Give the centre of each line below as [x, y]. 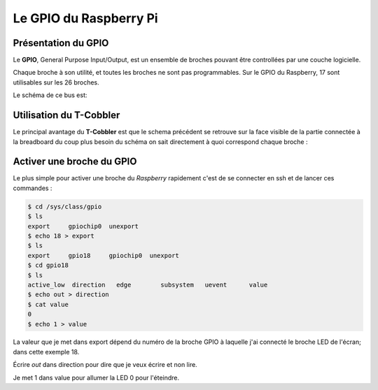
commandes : [33, 188]
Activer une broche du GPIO [75, 162]
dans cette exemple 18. [46, 352]
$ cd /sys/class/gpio [65, 207]
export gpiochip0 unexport [83, 226]
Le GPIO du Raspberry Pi [85, 18]
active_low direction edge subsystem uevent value [148, 284]
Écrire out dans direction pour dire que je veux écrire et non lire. [105, 365]
